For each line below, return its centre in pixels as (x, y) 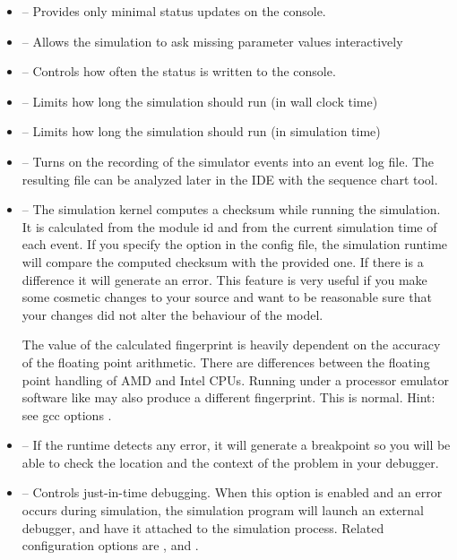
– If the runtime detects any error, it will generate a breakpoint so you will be (236, 445)
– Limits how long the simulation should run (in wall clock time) (200, 101)
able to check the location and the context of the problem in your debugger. (230, 462)
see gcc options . (67, 414)
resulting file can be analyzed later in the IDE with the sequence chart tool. (230, 179)
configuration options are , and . (110, 545)
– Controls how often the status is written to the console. (179, 71)
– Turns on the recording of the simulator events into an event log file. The (228, 161)
